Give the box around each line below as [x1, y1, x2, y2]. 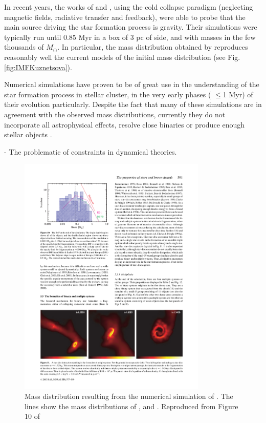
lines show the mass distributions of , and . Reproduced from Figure [25, 400, 238, 411]
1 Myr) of [223, 89, 253, 99]
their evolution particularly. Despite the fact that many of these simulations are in [4, 99, 262, 110]
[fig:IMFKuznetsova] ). [4, 61, 72, 72]
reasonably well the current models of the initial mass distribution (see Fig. [4, 51, 240, 62]
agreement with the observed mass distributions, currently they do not [4, 109, 226, 119]
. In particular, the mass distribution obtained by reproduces [57, 41, 248, 52]
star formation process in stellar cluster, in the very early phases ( [4, 89, 211, 99]
